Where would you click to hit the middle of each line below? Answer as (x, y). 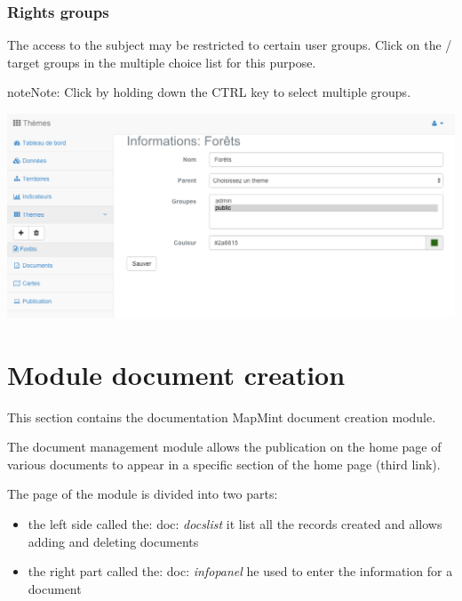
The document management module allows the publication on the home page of (224, 447)
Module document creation (176, 374)
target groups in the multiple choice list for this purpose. (162, 62)
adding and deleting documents (113, 541)
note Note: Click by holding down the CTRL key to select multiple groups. (209, 92)
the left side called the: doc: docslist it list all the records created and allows (235, 523)
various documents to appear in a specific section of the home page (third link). (224, 464)
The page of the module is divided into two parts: (143, 494)
